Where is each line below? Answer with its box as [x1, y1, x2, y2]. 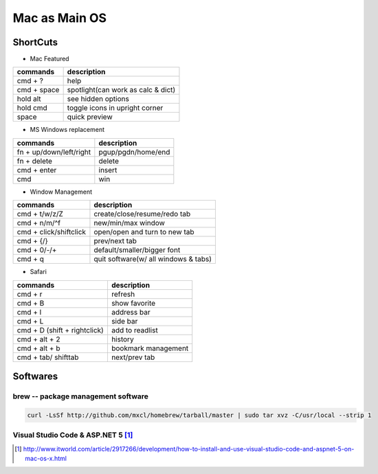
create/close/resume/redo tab [93, 210, 191, 219]
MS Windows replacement [30, 126, 104, 134]
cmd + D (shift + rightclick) [16, 325, 104, 335]
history [111, 334, 134, 343]
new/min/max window [93, 218, 165, 228]
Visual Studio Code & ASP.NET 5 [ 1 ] [12, 430, 133, 440]
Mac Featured [30, 55, 69, 63]
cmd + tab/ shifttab [16, 352, 79, 362]
